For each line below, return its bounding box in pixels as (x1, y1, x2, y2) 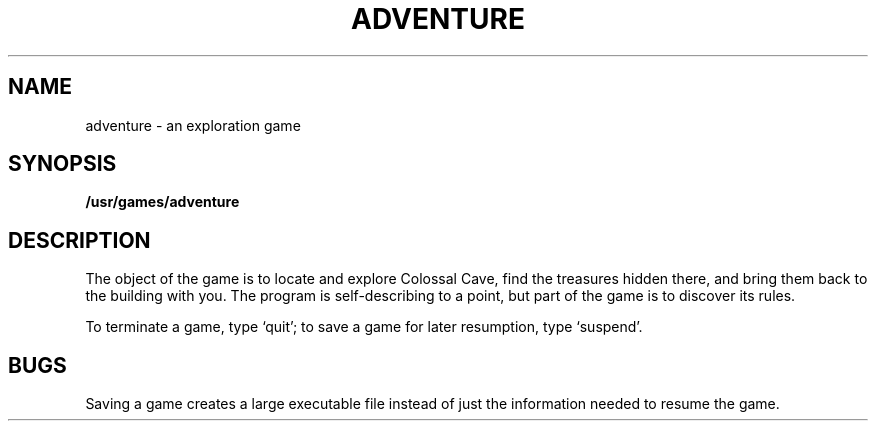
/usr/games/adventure (85, 193, 240, 211)
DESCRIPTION (8, 227, 151, 253)
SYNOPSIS (8, 151, 117, 177)
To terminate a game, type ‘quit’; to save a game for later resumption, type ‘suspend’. (85, 318, 643, 336)
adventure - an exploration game (85, 116, 301, 134)
